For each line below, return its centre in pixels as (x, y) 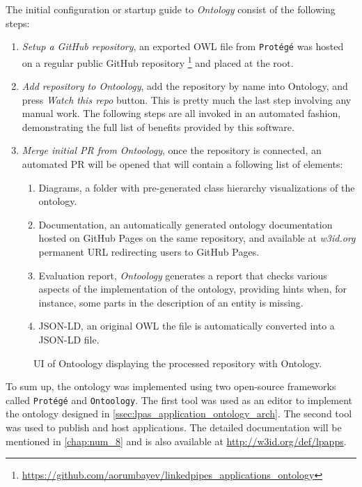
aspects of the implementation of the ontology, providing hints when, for (193, 289)
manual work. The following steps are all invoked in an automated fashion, (181, 113)
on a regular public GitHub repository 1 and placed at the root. (158, 61)
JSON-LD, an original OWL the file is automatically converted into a (187, 326)
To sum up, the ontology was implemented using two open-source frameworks (171, 386)
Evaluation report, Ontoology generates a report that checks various (183, 275)
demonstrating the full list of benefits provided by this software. (158, 126)
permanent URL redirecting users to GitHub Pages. (149, 252)
